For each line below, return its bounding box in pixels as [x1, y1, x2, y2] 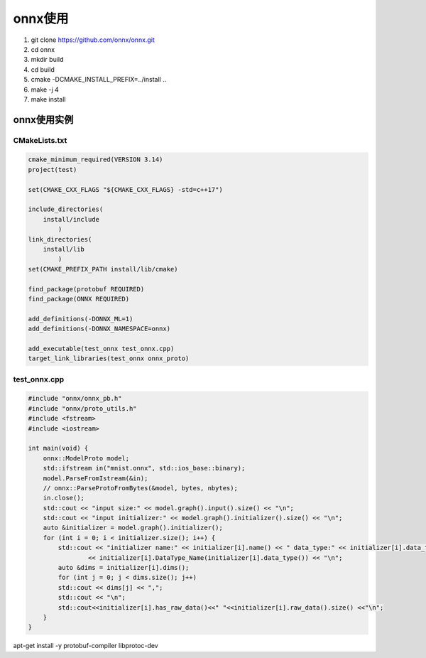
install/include [43, 215, 99, 223]
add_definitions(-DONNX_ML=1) [28, 315, 133, 323]
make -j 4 [31, 85, 60, 94]
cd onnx [31, 45, 55, 53]
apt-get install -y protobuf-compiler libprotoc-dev [13, 642, 159, 650]
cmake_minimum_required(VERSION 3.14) [28, 156, 163, 163]
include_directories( [28, 205, 104, 213]
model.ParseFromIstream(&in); [43, 474, 148, 482]
